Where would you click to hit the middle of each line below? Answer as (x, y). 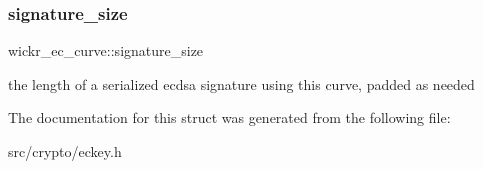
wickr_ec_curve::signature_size (106, 50)
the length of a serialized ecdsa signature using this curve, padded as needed (241, 83)
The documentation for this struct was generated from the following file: (229, 117)
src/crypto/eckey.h (65, 151)
